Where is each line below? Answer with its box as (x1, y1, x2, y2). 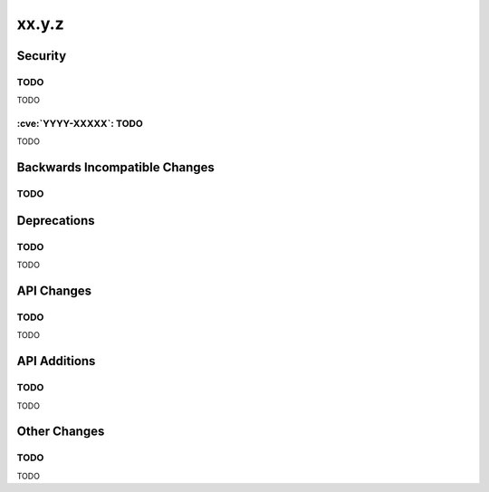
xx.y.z (16, 14, 65, 34)
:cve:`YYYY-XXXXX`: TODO (16, 118, 144, 130)
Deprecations (16, 213, 95, 228)
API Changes (16, 284, 92, 298)
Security (16, 48, 67, 63)
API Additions (16, 353, 96, 369)
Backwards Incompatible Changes (16, 159, 215, 176)
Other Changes (16, 424, 105, 439)
